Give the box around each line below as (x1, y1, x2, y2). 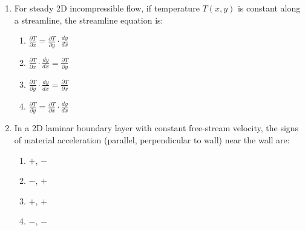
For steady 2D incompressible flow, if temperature (14, 2, 200, 14)
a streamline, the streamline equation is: (14, 13, 163, 26)
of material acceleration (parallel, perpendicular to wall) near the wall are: (14, 134, 290, 146)
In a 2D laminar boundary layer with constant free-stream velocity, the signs (14, 122, 299, 134)
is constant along (237, 2, 301, 14)
